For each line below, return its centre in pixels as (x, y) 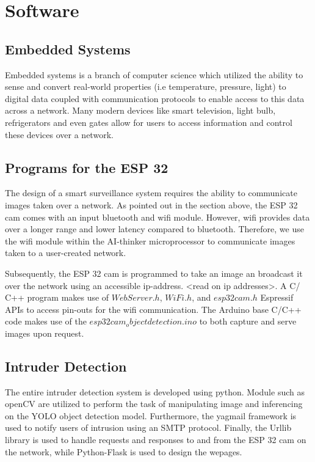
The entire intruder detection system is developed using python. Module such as (155, 391)
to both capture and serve (248, 321)
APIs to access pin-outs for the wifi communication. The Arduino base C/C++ (153, 309)
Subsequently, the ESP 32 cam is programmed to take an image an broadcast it (154, 273)
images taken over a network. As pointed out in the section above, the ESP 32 (151, 204)
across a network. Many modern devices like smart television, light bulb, (140, 110)
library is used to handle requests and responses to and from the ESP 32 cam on (156, 440)
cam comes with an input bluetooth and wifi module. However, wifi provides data (157, 217)
